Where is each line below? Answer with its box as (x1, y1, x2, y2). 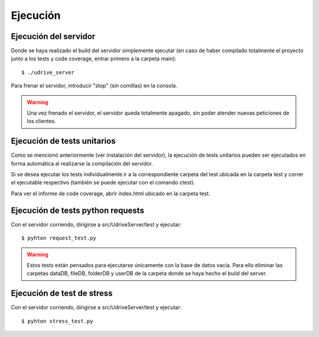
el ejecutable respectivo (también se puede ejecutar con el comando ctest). (11, 179, 195, 186)
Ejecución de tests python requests (11, 205, 145, 215)
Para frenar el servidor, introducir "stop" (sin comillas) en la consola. (11, 82, 177, 89)
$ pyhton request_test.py (21, 235, 97, 242)
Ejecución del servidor (11, 31, 96, 41)
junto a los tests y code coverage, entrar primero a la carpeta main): (11, 55, 177, 62)
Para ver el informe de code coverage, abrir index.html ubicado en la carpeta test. (11, 190, 211, 197)
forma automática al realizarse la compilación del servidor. (11, 160, 154, 167)
